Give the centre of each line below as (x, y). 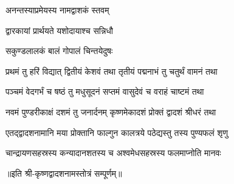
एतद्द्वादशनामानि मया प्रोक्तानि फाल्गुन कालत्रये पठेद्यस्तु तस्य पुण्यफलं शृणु (117, 132)
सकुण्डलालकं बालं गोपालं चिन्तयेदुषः (59, 51)
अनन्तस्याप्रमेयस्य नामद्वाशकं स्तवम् (57, 10)
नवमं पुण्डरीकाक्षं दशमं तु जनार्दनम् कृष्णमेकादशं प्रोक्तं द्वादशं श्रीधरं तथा (111, 111)
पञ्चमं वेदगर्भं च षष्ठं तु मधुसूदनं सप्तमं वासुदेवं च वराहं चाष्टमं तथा (105, 91)
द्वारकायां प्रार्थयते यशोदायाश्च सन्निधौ (59, 30)
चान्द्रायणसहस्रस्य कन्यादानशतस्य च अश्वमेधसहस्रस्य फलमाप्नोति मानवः (113, 153)
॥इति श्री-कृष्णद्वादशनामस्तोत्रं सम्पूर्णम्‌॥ (64, 173)
